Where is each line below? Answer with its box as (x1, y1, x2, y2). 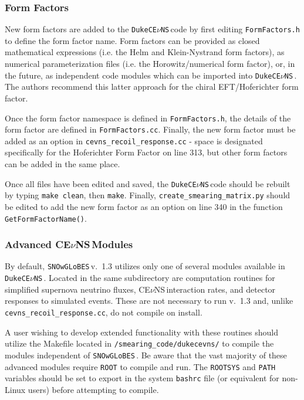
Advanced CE (5, 237, 71, 252)
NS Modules (75, 237, 133, 252)
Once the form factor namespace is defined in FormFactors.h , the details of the (5, 111, 291, 124)
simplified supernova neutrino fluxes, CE (5, 283, 150, 295)
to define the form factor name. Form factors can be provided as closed (5, 34, 260, 46)
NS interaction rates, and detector (154, 283, 276, 295)
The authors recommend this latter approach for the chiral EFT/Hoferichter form (5, 80, 299, 93)
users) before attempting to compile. (28, 383, 159, 395)
